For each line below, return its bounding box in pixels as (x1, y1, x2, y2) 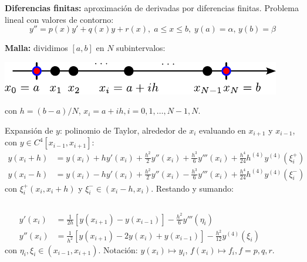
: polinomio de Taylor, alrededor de (59, 124, 187, 136)
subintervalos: (116, 42, 166, 54)
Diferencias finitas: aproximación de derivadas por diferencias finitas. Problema (5, 2, 299, 13)
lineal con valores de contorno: (5, 13, 114, 25)
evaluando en (198, 124, 246, 136)
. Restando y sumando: (151, 182, 234, 194)
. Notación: (98, 243, 138, 256)
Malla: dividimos (5, 42, 68, 54)
